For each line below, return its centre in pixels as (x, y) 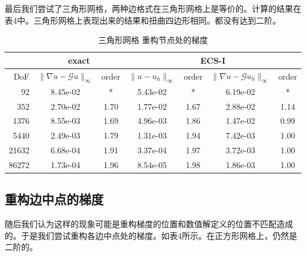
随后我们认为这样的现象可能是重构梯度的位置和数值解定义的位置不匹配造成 (149, 224)
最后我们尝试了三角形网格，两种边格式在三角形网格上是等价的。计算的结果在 (153, 8)
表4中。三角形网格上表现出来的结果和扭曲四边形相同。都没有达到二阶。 (143, 20)
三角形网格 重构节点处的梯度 (153, 40)
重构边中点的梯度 (54, 199)
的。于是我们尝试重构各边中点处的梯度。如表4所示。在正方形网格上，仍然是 (151, 235)
